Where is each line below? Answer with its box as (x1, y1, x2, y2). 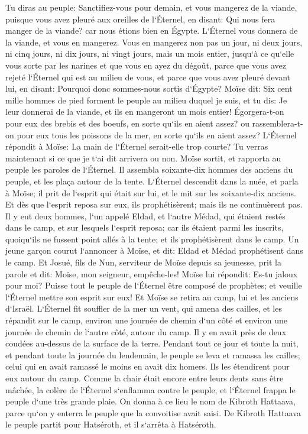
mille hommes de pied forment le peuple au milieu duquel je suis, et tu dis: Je (5, 93, 287, 106)
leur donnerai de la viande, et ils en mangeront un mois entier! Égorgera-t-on (5, 105, 284, 118)
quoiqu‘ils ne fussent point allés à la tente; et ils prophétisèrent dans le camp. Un (5, 232, 299, 245)
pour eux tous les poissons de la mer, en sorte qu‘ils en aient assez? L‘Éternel (17, 128, 297, 141)
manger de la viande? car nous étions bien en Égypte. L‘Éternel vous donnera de (5, 24, 298, 37)
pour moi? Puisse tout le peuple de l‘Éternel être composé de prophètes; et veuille (5, 279, 302, 292)
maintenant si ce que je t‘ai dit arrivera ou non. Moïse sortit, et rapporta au (5, 151, 281, 164)
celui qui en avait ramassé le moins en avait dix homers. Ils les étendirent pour (5, 360, 290, 373)
